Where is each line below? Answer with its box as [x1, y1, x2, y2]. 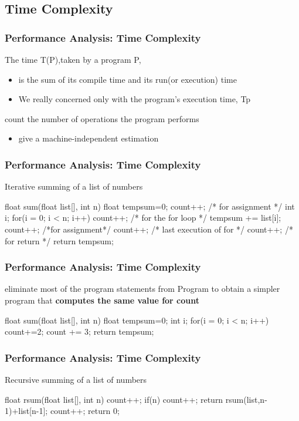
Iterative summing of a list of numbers [5, 180, 143, 193]
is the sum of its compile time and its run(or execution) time [18, 73, 237, 85]
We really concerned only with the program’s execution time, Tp [18, 93, 251, 105]
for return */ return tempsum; [5, 234, 114, 247]
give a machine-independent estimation [18, 132, 159, 144]
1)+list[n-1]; [5, 405, 48, 417]
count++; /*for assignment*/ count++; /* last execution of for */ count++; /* [5, 223, 293, 235]
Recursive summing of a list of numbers [5, 373, 147, 385]
